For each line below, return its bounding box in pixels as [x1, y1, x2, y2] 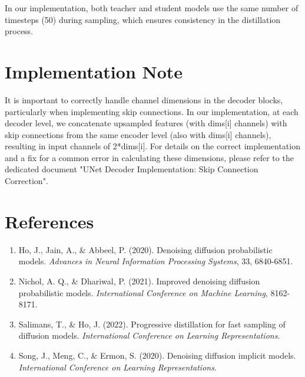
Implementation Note [5, 59, 183, 83]
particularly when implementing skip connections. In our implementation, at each [5, 105, 299, 117]
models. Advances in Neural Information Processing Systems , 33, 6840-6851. [18, 255, 293, 267]
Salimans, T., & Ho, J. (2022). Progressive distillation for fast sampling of [18, 317, 286, 330]
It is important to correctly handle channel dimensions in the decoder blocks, [5, 93, 283, 106]
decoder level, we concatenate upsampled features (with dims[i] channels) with [5, 117, 287, 129]
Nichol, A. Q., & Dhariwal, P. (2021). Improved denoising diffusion [18, 274, 260, 287]
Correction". [5, 175, 48, 187]
